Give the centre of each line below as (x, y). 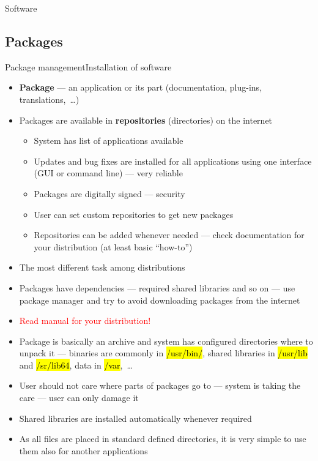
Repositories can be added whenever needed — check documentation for (169, 235)
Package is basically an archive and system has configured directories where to (166, 341)
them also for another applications (83, 450)
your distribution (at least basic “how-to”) (113, 246)
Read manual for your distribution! (85, 320)
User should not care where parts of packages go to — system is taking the (160, 385)
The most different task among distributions (102, 267)
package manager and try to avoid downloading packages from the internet (160, 300)
